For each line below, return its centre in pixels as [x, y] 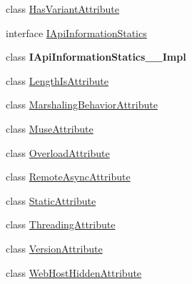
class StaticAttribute [51, 200]
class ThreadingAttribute [61, 224]
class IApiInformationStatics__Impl [96, 57]
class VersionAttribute [54, 248]
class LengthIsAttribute [57, 80]
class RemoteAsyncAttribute [68, 177]
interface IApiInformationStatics [76, 32]
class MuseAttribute [50, 128]
